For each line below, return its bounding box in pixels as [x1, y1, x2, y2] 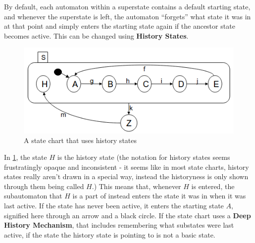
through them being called [4, 181, 84, 191]
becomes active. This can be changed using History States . [4, 30, 189, 41]
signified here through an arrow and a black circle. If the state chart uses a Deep [4, 210, 251, 220]
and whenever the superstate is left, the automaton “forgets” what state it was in [4, 11, 251, 21]
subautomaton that [4, 191, 62, 201]
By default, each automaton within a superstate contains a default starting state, [4, 1, 251, 11]
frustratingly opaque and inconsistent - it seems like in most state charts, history [4, 161, 249, 172]
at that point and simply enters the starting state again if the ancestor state [4, 21, 235, 31]
